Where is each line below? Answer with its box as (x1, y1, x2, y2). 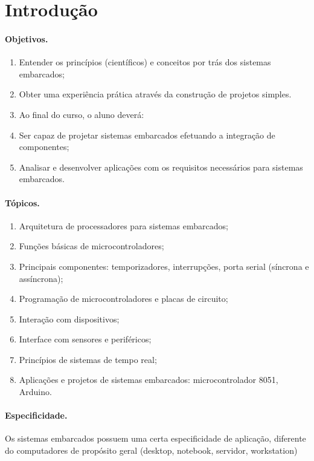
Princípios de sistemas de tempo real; (19, 353, 157, 365)
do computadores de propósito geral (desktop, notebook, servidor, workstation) (5, 444, 298, 457)
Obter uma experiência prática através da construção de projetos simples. (19, 88, 292, 100)
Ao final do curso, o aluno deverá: (19, 108, 144, 120)
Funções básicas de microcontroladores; (19, 240, 164, 252)
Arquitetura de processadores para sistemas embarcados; (19, 219, 228, 232)
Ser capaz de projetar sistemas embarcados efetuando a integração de (19, 128, 275, 141)
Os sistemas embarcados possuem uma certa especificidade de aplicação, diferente (5, 432, 306, 445)
